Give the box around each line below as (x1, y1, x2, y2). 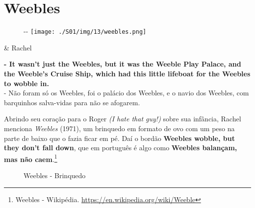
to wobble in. (4, 78, 49, 88)
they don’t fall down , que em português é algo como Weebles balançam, (4, 142, 237, 153)
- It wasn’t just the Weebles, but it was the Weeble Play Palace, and (4, 59, 241, 69)
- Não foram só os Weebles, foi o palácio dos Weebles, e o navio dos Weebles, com (4, 88, 249, 98)
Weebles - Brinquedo (24, 170, 86, 180)
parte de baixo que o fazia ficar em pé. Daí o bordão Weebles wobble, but (4, 133, 235, 143)
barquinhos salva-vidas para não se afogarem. (4, 97, 140, 107)
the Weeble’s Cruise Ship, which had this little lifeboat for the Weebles (4, 68, 251, 78)
